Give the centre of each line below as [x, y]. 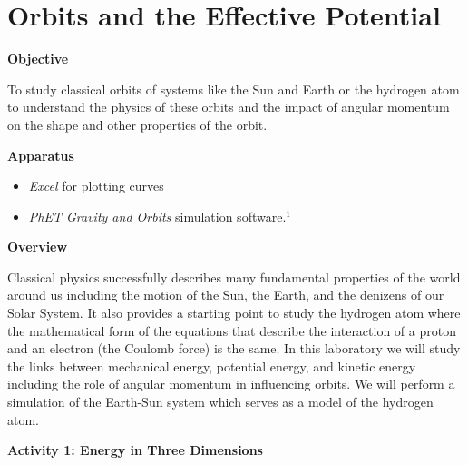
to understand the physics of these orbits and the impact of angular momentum [229, 107]
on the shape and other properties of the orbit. [137, 124]
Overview [38, 247]
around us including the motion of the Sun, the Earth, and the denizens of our [226, 295]
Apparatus [41, 155]
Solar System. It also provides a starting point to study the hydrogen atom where [234, 313]
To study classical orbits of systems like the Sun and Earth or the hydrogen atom [234, 89]
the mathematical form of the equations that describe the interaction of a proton [232, 330]
